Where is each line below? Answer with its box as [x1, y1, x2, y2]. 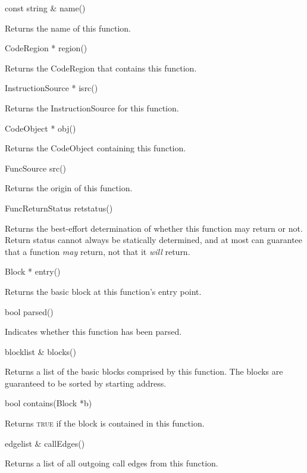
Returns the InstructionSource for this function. [5, 101, 179, 114]
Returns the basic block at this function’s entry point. [5, 285, 202, 297]
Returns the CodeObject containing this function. [5, 142, 186, 154]
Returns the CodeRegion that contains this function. [5, 61, 197, 74]
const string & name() [5, 2, 86, 14]
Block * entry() [5, 265, 61, 278]
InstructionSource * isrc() [5, 82, 98, 94]
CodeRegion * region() [5, 42, 87, 54]
